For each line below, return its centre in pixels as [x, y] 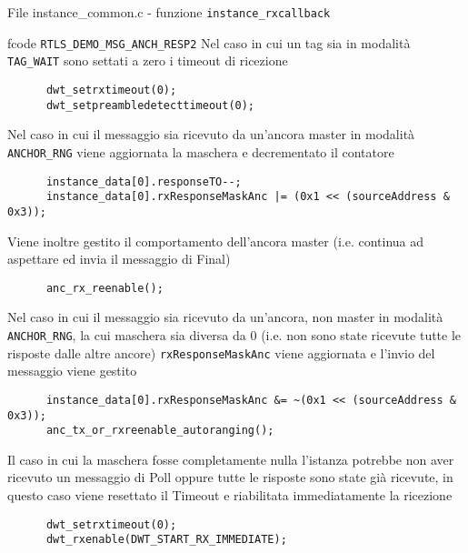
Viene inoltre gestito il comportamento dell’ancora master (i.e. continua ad [216, 241]
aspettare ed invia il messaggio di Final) [119, 259]
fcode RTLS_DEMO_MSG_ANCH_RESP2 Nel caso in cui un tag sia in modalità [209, 42]
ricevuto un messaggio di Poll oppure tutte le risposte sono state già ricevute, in [230, 477]
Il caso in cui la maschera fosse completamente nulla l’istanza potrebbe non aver [231, 459]
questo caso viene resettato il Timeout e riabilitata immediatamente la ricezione [230, 495]
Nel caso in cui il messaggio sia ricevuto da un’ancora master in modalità [211, 134]
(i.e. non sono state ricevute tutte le [361, 334]
